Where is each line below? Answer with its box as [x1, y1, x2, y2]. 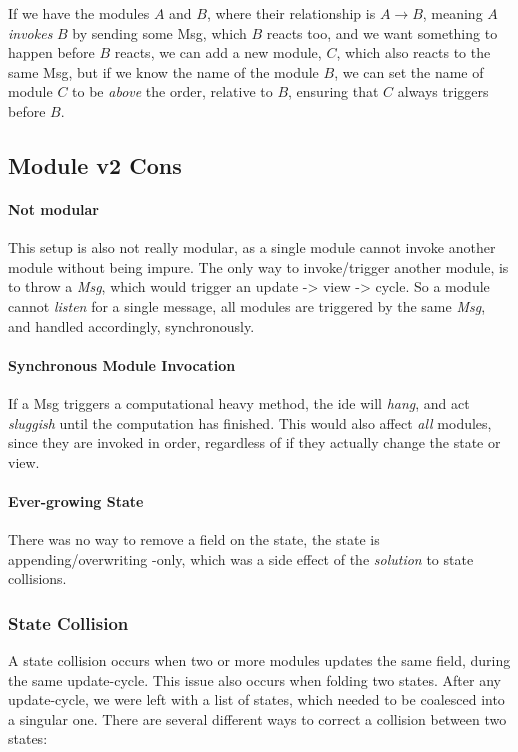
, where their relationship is [206, 3, 376, 23]
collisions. [8, 568, 67, 589]
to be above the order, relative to [72, 81, 273, 102]
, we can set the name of [334, 61, 484, 82]
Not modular [8, 198, 99, 219]
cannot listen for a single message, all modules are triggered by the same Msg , [8, 295, 486, 316]
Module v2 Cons [8, 149, 182, 180]
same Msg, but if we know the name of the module [8, 61, 319, 82]
